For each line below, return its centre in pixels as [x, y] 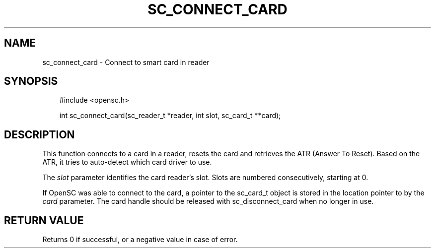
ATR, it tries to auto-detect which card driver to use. [127, 162]
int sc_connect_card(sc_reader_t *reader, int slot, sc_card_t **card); [170, 116]
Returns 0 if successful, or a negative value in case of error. [140, 240]
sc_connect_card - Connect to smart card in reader [126, 62]
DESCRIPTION [39, 134]
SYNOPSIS [31, 81]
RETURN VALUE [44, 220]
